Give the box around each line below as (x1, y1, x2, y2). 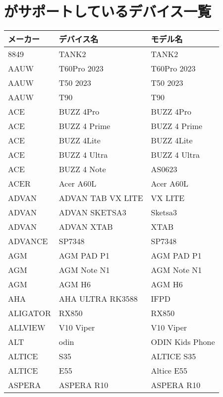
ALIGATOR (8, 307, 51, 319)
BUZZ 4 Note (58, 163, 106, 175)
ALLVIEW (8, 322, 46, 333)
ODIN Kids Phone (151, 336, 215, 348)
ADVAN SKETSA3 (58, 206, 126, 218)
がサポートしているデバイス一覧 (4, 1, 212, 21)
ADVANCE (8, 235, 48, 247)
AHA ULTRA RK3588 (58, 293, 138, 305)
